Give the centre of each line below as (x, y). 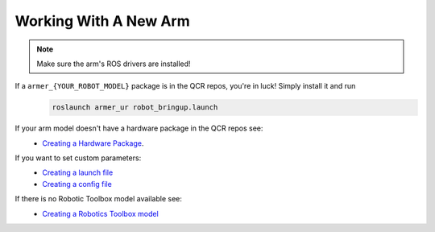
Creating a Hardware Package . (93, 143)
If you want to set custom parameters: (78, 158)
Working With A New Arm (102, 21)
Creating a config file (77, 184)
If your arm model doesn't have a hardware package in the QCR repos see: (139, 128)
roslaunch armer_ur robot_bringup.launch (135, 108)
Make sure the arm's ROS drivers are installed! (114, 64)
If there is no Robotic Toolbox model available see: (99, 199)
